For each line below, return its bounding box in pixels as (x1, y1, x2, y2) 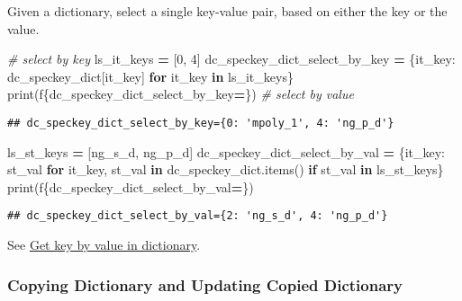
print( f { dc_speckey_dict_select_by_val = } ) (7, 177, 254, 196)
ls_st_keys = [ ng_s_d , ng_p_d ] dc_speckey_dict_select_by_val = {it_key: (7, 142, 445, 161)
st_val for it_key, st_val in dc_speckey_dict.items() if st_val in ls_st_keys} (7, 160, 444, 179)
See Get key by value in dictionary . (7, 235, 201, 254)
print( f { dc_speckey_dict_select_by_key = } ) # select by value (7, 84, 354, 103)
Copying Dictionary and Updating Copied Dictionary (7, 273, 403, 296)
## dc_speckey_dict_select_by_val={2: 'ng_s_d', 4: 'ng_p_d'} (7, 209, 388, 223)
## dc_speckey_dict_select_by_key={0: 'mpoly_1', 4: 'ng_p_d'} (7, 116, 394, 129)
